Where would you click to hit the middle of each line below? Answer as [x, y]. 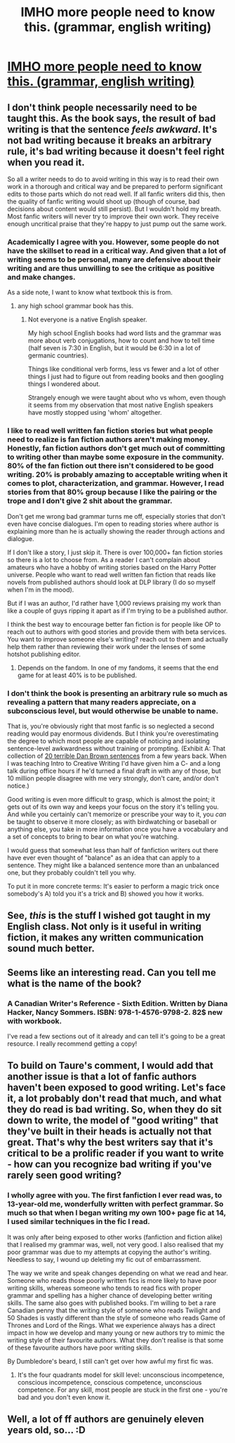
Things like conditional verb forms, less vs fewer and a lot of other [123, 369]
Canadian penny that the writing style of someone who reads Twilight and [114, 1310]
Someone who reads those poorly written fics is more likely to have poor [112, 1280]
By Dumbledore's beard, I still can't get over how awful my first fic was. [110, 1361]
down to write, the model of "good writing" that [113, 1121]
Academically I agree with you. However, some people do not [113, 241]
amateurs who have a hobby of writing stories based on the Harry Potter [112, 567]
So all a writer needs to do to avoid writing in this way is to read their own [113, 179]
